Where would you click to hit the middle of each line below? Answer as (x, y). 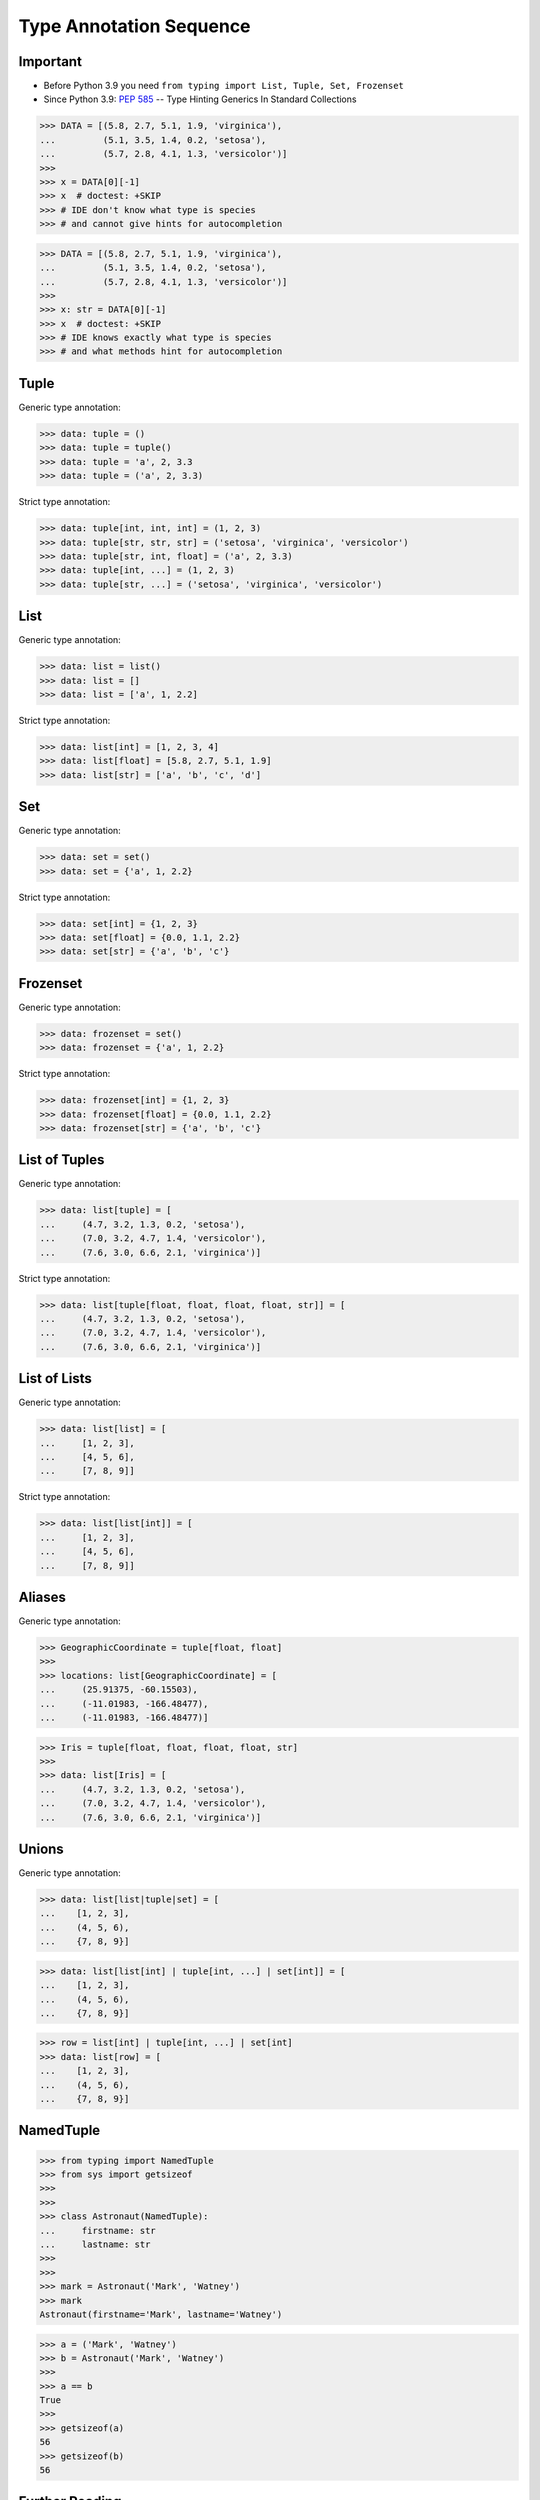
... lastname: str (95, 2244)
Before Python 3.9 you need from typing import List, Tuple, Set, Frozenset (224, 86)
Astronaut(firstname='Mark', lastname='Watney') (161, 2314)
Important (50, 61)
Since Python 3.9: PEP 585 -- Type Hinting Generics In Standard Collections (200, 99)
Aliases (42, 1596)
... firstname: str (98, 2230)
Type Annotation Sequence (134, 26)
